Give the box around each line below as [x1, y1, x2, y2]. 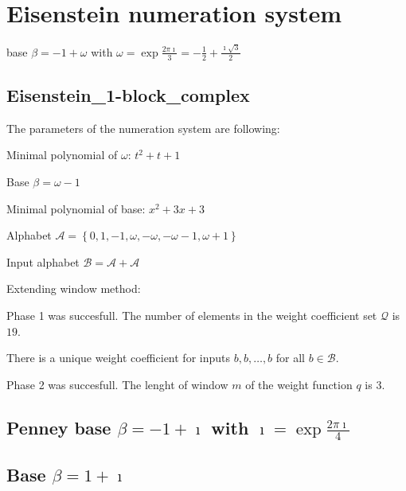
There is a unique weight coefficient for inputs [6, 349, 230, 366]
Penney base [6, 415, 111, 439]
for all [275, 349, 306, 366]
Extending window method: [6, 280, 141, 297]
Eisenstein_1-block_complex [6, 83, 250, 107]
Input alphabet [6, 253, 80, 270]
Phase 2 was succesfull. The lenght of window [6, 376, 228, 392]
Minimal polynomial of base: [6, 200, 146, 216]
